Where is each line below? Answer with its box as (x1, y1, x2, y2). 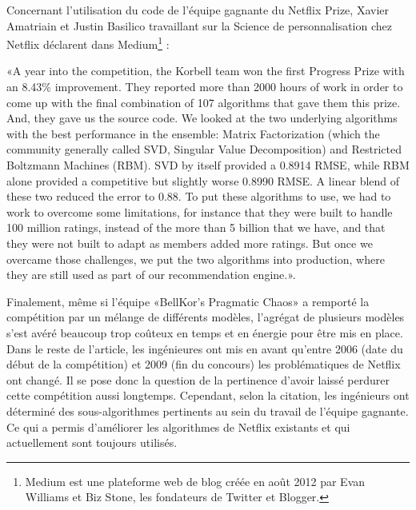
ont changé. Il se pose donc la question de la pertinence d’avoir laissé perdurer (6, 371, 390, 388)
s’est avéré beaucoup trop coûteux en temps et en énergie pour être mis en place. (6, 324, 403, 341)
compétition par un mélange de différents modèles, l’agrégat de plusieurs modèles (6, 309, 405, 325)
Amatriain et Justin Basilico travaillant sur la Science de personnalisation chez (6, 17, 392, 34)
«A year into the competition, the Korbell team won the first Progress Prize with (6, 62, 405, 79)
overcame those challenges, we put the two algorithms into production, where (6, 250, 385, 267)
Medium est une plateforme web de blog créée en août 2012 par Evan (25, 472, 366, 489)
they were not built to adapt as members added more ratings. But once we (6, 234, 373, 251)
